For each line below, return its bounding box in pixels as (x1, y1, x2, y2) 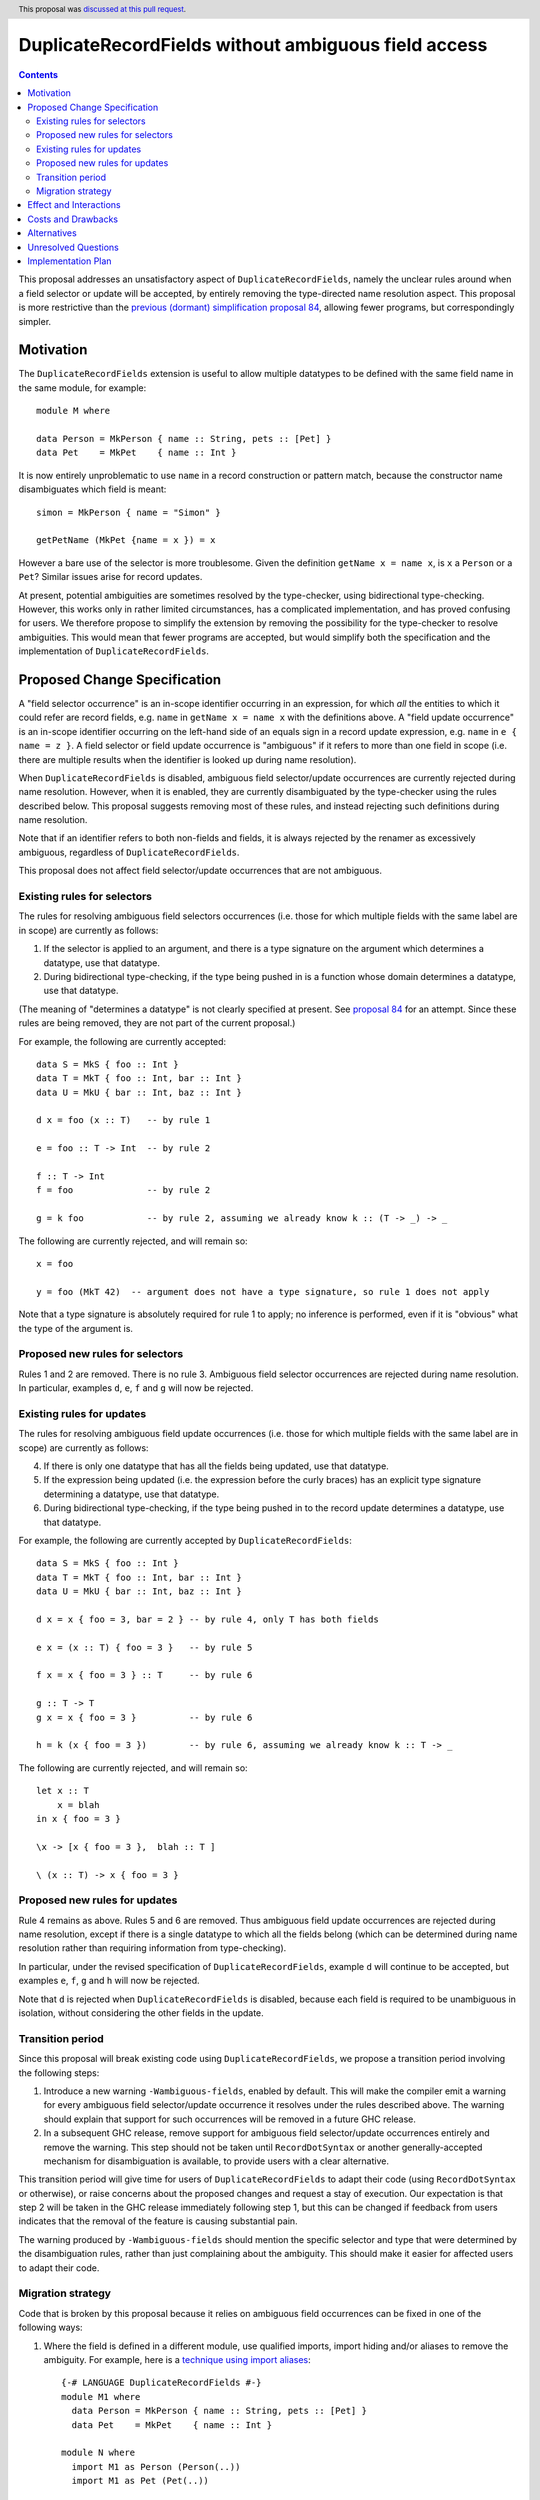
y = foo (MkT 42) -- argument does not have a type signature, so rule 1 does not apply (36, 1286, 490, 1297)
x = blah (56, 1799, 100, 1810)
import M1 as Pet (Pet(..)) (71, 2475, 210, 2487)
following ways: (18, 2321, 84, 2334)
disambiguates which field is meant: (18, 483, 167, 495)
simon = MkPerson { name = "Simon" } (36, 506, 222, 518)
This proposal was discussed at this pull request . (18, 4, 187, 14)
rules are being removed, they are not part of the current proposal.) (18, 1017, 296, 1029)
